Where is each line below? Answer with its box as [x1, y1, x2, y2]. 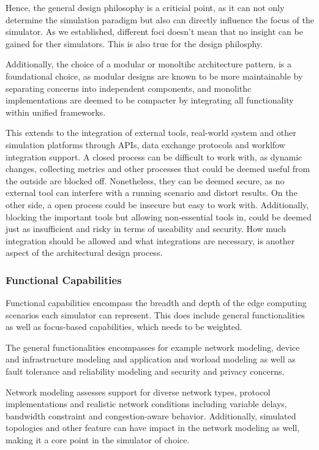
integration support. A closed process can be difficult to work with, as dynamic [6, 150, 302, 163]
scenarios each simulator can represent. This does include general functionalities [6, 308, 305, 321]
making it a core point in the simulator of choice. [6, 433, 190, 446]
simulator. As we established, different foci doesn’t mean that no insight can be [6, 25, 303, 38]
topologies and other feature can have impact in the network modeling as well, [6, 421, 300, 434]
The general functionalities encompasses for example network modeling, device [6, 340, 300, 353]
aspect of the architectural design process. [6, 246, 163, 259]
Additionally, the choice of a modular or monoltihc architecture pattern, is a [6, 58, 291, 70]
